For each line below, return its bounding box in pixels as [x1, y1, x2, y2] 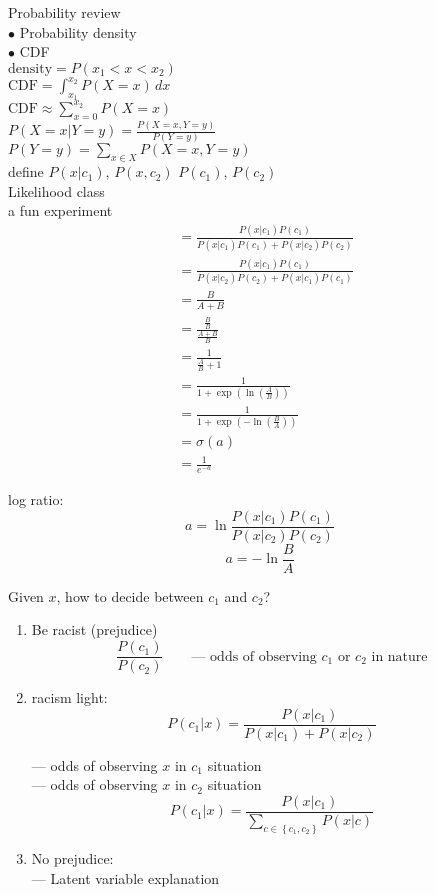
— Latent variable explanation [31, 867, 220, 888]
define [8, 161, 44, 182]
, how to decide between [56, 585, 204, 606]
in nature [371, 649, 428, 664]
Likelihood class [8, 180, 105, 201]
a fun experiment [8, 200, 113, 221]
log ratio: [8, 489, 64, 510]
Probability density [19, 21, 137, 42]
